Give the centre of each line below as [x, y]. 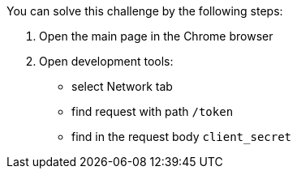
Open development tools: [106, 61]
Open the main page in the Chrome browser [156, 36]
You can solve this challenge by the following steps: [145, 11]
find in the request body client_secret [182, 137]
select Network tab [122, 86]
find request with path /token [153, 111]
